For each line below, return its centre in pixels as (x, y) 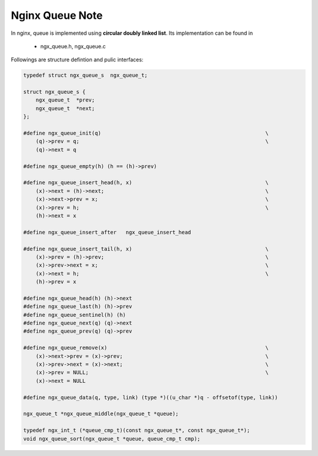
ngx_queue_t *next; (65, 108)
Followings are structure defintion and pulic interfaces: (77, 60)
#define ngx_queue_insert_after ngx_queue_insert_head (107, 232)
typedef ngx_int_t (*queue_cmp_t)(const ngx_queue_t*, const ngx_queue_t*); (137, 430)
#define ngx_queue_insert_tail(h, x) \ (146, 249)
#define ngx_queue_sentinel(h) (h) (74, 315)
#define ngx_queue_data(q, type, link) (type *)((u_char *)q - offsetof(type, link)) (150, 397)
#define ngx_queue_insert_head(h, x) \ (146, 183)
